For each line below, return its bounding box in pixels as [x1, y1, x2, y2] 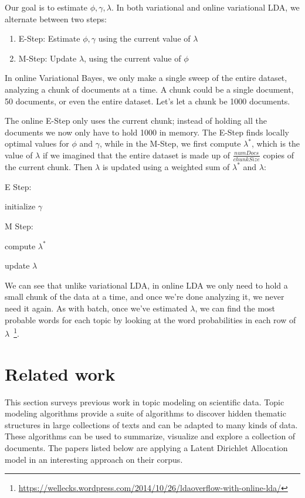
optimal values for [5, 137, 69, 150]
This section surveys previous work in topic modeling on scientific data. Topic [5, 395, 284, 408]
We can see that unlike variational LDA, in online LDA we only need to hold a [5, 279, 288, 291]
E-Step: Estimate [18, 32, 80, 45]
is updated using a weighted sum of [102, 161, 230, 173]
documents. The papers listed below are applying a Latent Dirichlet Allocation [5, 441, 288, 453]
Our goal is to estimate [5, 1, 87, 13]
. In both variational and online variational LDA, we [111, 1, 300, 13]
